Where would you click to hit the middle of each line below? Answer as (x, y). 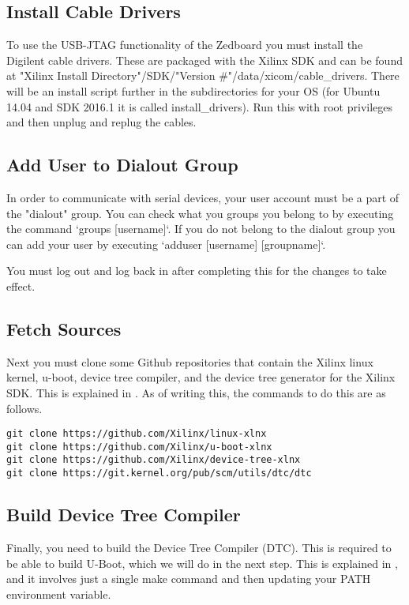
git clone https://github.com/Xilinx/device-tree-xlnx (154, 460)
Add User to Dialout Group (122, 165)
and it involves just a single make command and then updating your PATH (189, 579)
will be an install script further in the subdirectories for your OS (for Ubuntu (193, 90)
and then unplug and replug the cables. (101, 122)
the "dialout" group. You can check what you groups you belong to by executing (200, 213)
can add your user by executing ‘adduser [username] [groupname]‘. (166, 244)
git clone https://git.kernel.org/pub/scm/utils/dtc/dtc (159, 473)
